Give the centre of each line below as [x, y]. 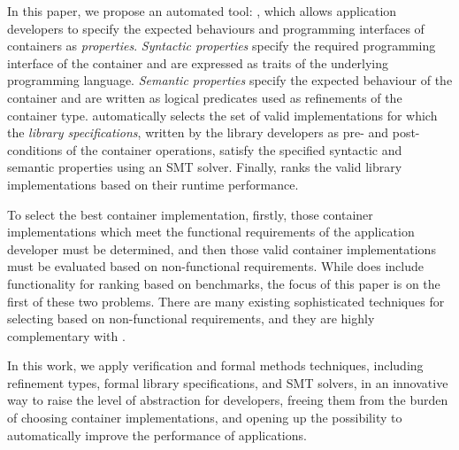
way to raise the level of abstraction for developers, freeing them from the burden [228, 400]
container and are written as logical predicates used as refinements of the [205, 97]
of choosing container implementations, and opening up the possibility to [205, 418]
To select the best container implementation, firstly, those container [190, 214]
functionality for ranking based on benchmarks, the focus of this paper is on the [224, 283]
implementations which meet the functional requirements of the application [211, 232]
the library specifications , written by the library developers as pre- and [198, 132]
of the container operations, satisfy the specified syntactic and [234, 149]
